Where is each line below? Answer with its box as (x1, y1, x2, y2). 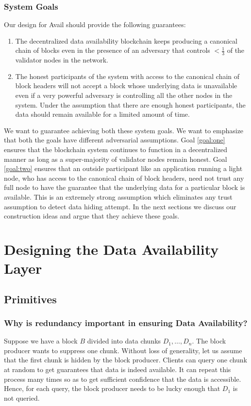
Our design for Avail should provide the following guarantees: (4, 19, 186, 30)
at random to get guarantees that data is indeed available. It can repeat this (4, 364, 231, 375)
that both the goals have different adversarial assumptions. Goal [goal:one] (4, 135, 225, 145)
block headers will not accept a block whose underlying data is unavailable (15, 80, 237, 91)
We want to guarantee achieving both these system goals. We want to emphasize (4, 125, 244, 135)
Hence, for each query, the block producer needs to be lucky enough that (4, 383, 220, 393)
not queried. (4, 392, 40, 403)
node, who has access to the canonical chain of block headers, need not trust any (4, 172, 244, 183)
